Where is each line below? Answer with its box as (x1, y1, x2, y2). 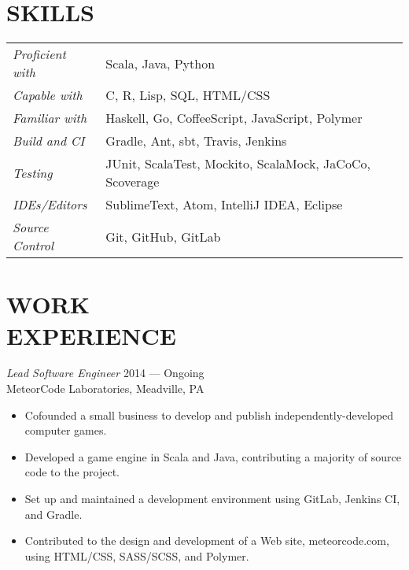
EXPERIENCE (6, 319, 176, 351)
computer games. (24, 422, 107, 439)
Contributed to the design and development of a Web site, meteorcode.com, (24, 532, 389, 549)
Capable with (13, 86, 83, 105)
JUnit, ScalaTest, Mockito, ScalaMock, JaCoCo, (105, 154, 370, 173)
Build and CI (13, 131, 85, 150)
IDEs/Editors (13, 195, 87, 214)
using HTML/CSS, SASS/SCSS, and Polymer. (24, 547, 249, 564)
